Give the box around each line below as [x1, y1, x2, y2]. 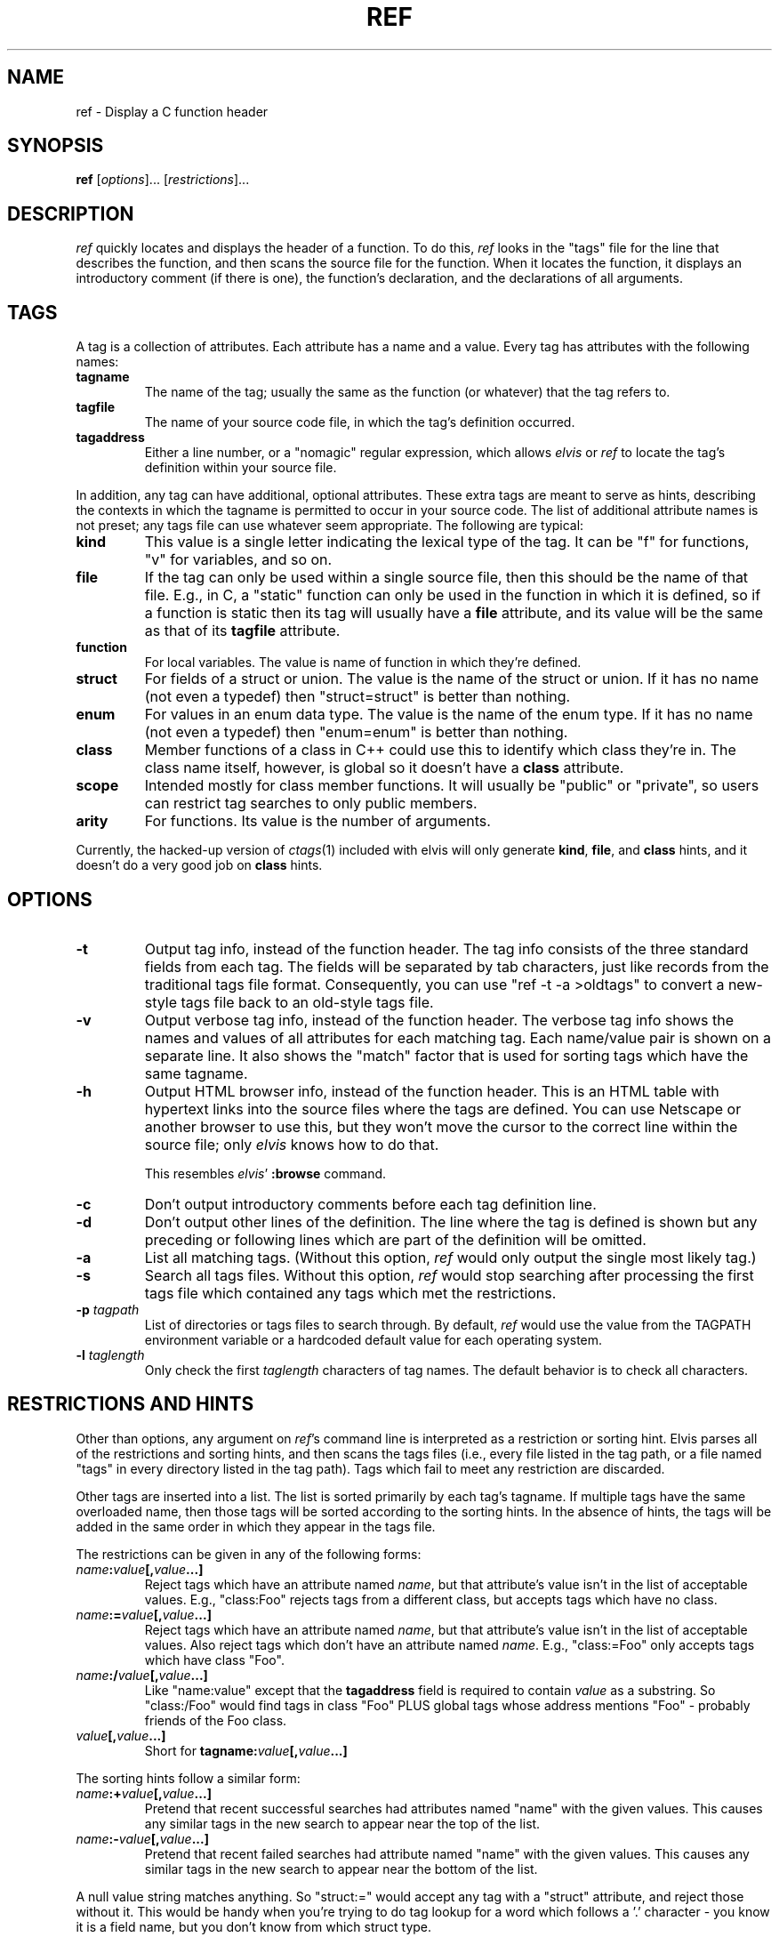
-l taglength [76, 1346, 145, 1362]
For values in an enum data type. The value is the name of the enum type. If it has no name [144, 705, 753, 724]
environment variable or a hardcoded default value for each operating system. [144, 1331, 603, 1347]
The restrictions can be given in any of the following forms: [76, 1546, 422, 1562]
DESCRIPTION [7, 202, 134, 225]
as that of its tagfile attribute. [144, 622, 341, 640]
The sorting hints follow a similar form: [76, 1770, 301, 1786]
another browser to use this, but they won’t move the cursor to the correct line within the [144, 1117, 738, 1136]
